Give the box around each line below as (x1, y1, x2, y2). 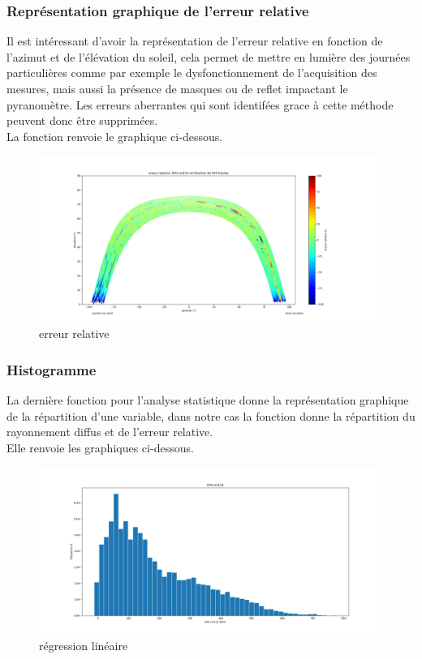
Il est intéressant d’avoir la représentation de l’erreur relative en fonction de (6, 32, 383, 49)
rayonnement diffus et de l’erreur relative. (6, 423, 213, 440)
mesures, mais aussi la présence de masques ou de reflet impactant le (6, 80, 348, 96)
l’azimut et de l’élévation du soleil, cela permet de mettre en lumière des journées (6, 48, 411, 65)
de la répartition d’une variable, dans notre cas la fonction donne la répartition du (6, 407, 416, 424)
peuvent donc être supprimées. (6, 112, 158, 129)
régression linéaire (39, 636, 128, 653)
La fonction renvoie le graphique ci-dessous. (6, 127, 223, 144)
